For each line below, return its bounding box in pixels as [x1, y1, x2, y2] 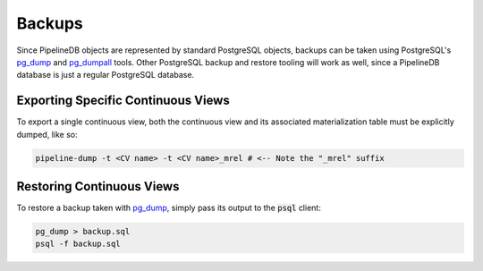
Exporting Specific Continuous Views [16, 93, 230, 108]
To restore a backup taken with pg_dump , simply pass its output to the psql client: [16, 202, 321, 214]
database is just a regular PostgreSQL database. [16, 70, 195, 80]
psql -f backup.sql [35, 239, 121, 250]
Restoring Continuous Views [16, 179, 180, 194]
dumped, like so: [16, 129, 78, 140]
